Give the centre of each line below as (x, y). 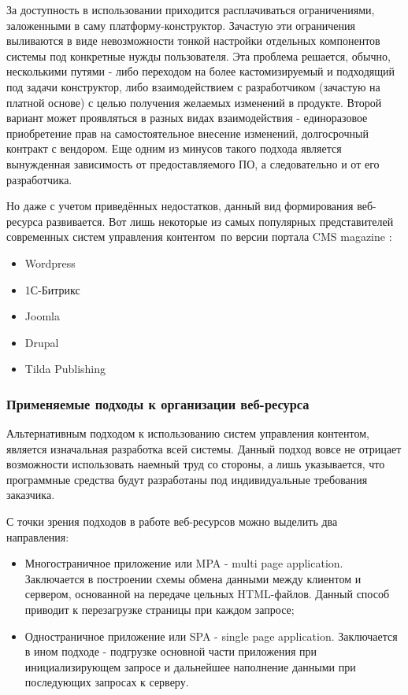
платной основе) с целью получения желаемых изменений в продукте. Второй (194, 102)
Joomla (42, 316)
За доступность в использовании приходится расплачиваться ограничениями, (191, 9)
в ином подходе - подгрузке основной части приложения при (171, 651)
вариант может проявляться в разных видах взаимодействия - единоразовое (187, 118)
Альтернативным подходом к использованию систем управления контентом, (188, 433)
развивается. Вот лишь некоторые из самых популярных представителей (220, 221)
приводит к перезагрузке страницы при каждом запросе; (159, 610)
